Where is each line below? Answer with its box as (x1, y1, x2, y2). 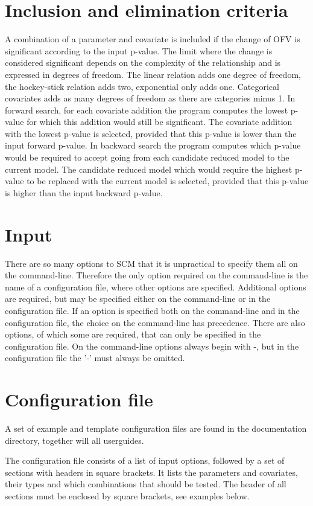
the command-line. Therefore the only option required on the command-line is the (5, 269, 308, 281)
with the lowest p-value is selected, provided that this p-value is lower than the (5, 127, 297, 139)
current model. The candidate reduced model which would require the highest (5, 162, 292, 175)
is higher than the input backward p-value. (5, 186, 163, 199)
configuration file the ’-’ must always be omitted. (5, 351, 185, 364)
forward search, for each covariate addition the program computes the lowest (5, 103, 288, 116)
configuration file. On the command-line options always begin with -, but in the (5, 339, 299, 352)
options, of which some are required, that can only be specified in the (5, 328, 261, 341)
